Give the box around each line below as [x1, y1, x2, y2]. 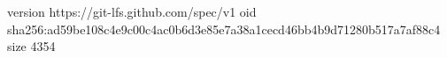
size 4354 [7, 37, 56, 55]
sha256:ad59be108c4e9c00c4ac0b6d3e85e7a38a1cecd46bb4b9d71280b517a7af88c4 [7, 19, 441, 38]
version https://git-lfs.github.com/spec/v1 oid [7, 3, 257, 20]
